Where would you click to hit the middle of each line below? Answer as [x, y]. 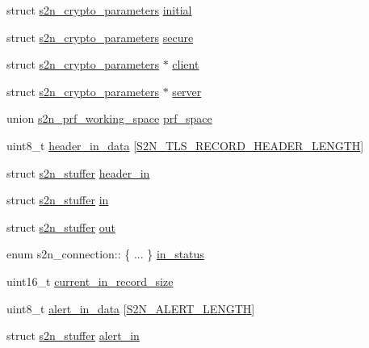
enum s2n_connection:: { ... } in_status [105, 254]
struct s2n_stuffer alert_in [73, 335]
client [186, 64]
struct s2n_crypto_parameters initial [99, 10]
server [187, 91]
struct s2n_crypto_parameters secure [100, 37]
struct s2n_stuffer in [58, 200]
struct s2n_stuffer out [61, 226]
